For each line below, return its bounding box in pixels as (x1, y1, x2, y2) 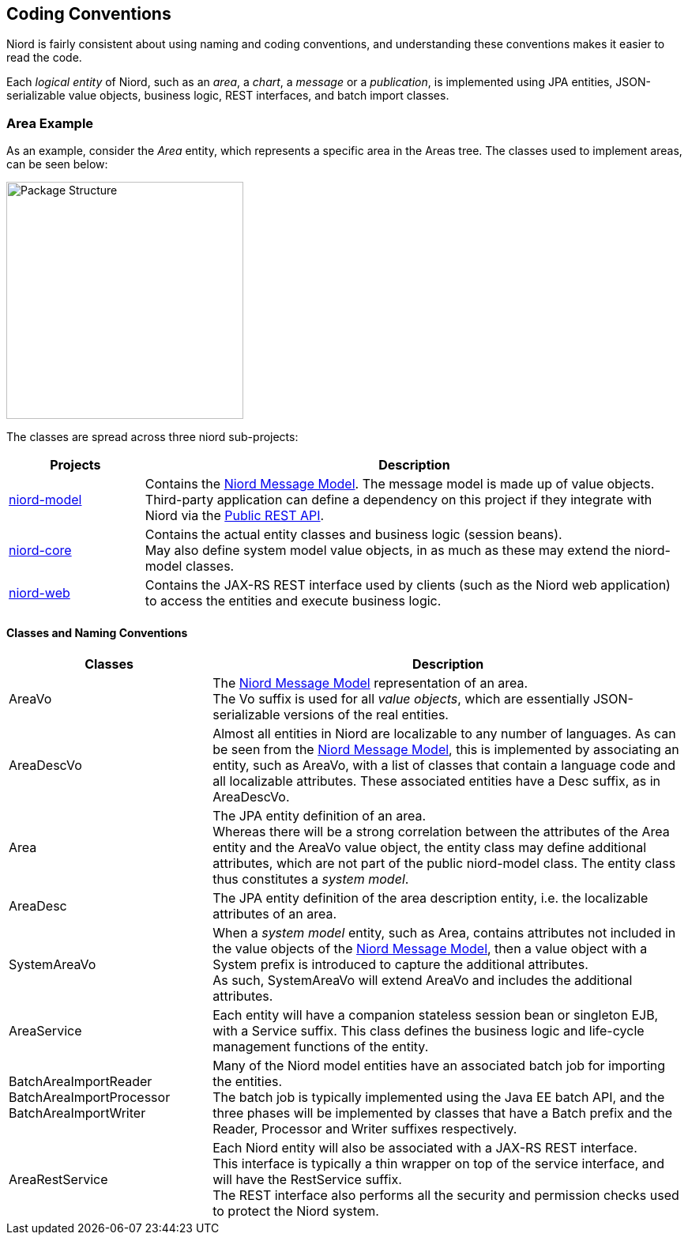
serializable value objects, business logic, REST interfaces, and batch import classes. (6, 89, 449, 103)
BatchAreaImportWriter (9, 1105, 146, 1122)
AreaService (9, 1023, 82, 1039)
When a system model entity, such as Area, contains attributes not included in (212, 925, 676, 941)
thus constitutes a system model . (212, 871, 409, 888)
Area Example (6, 115, 94, 131)
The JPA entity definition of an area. (212, 808, 427, 824)
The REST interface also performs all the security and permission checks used (212, 1187, 679, 1204)
